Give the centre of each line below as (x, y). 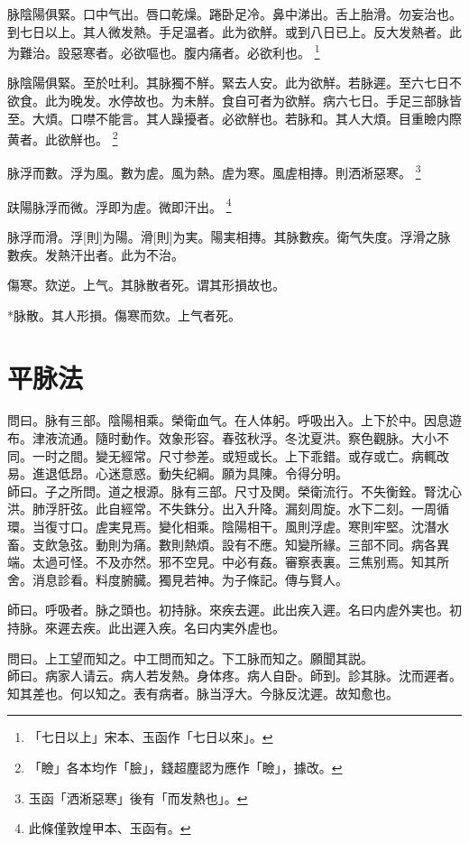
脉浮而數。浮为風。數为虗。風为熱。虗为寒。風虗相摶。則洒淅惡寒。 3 (214, 171)
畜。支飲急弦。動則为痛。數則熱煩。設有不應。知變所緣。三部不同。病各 (222, 544)
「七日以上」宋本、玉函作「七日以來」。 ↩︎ (151, 737)
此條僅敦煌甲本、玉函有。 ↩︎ (110, 828)
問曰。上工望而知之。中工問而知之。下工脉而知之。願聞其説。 (190, 658)
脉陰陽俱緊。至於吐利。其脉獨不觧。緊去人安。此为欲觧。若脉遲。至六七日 (228, 83)
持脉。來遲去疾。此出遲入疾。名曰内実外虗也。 (146, 627)
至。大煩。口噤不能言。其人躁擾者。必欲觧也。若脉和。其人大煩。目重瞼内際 (234, 118)
